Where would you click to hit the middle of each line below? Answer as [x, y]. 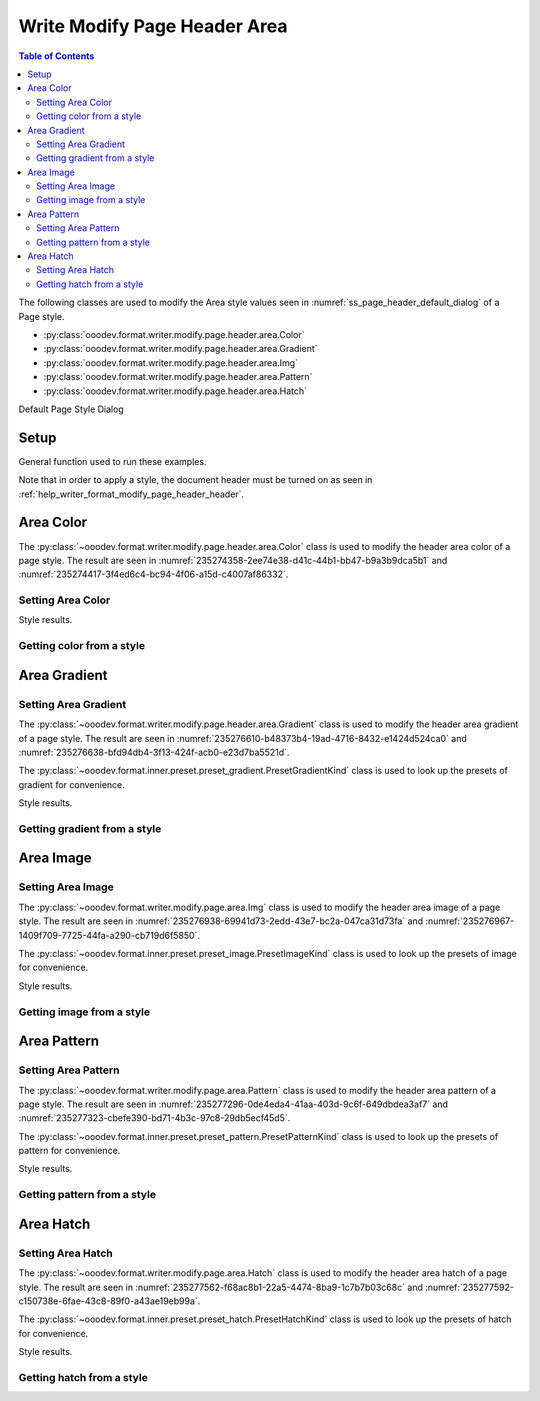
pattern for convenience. [69, 1151]
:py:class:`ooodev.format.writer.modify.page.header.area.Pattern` [178, 377]
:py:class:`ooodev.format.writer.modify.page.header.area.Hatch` [175, 391]
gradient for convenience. [71, 784]
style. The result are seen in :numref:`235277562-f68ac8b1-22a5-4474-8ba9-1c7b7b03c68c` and [221, 1287]
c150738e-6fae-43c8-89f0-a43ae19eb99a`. [109, 1301]
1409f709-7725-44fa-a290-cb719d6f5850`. [109, 935]
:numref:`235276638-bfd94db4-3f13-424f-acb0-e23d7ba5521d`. [154, 752]
